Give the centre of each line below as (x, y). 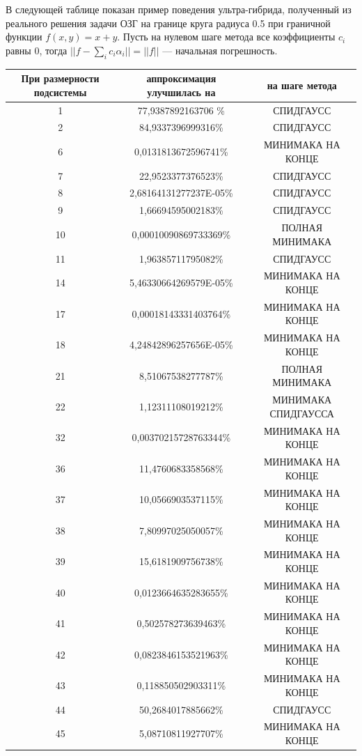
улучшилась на (181, 92)
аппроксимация (181, 78)
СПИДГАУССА (302, 413)
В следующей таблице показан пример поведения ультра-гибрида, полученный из (179, 9)
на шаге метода (302, 85)
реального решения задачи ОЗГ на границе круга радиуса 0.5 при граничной (168, 23)
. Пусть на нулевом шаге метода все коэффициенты (226, 37)
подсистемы (60, 92)
